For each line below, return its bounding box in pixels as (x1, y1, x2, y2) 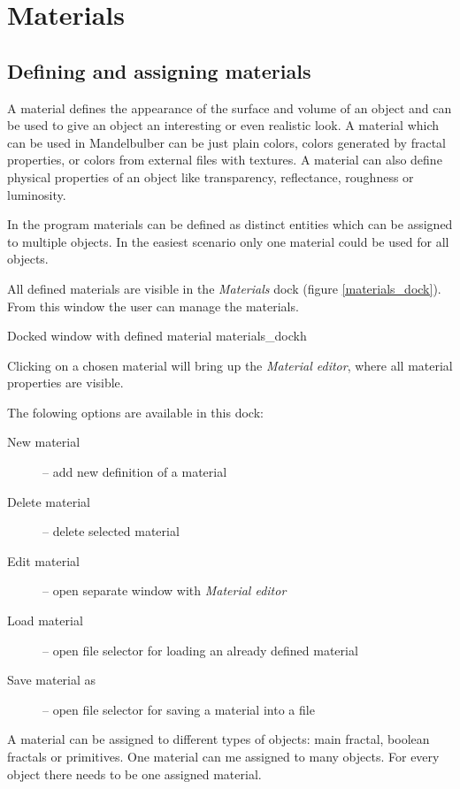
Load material (7, 611, 83, 630)
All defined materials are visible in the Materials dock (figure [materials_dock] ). (7, 279, 441, 297)
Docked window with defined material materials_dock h (7, 326, 307, 345)
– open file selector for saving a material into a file (42, 700, 315, 718)
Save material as (7, 670, 96, 689)
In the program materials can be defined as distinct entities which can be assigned (7, 215, 453, 234)
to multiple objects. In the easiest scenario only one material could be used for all (7, 232, 449, 250)
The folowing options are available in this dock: (7, 402, 264, 421)
